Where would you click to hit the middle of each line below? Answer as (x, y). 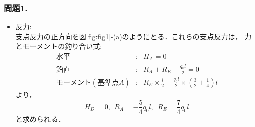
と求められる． (40, 119)
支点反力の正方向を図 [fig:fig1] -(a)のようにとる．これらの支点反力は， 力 (134, 36)
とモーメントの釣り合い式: (59, 46)
